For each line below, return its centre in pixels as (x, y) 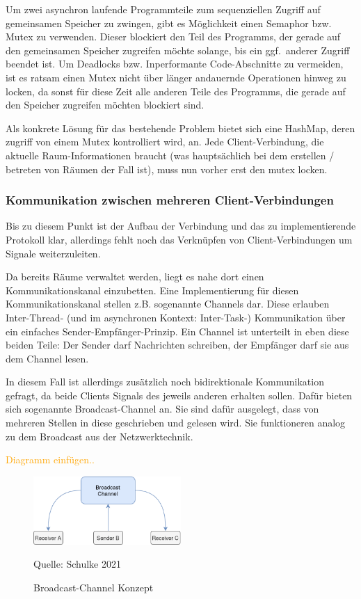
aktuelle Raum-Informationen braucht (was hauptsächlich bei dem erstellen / (170, 155)
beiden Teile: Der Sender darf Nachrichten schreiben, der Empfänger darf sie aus (177, 345)
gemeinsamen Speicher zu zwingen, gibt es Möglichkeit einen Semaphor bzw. (169, 23)
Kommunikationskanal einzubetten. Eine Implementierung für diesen (152, 290)
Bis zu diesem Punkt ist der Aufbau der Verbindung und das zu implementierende (181, 226)
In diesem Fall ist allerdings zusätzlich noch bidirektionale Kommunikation (165, 382)
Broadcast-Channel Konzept (94, 587)
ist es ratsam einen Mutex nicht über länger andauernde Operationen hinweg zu (176, 77)
